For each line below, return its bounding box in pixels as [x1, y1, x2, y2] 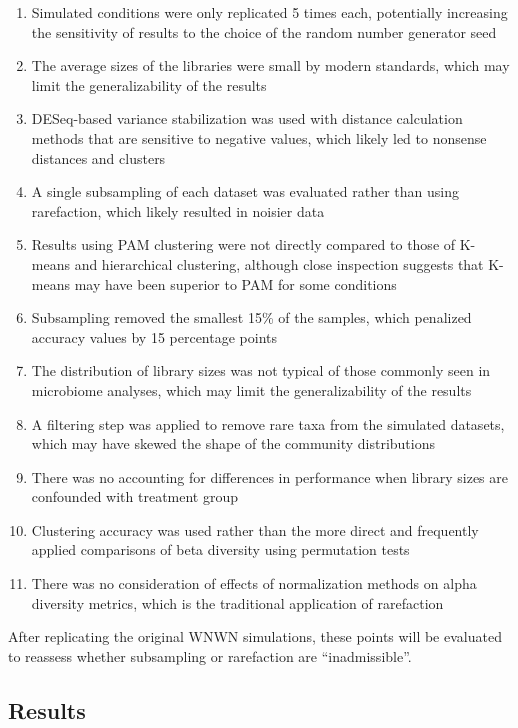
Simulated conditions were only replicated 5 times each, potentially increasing [31, 2, 508, 22]
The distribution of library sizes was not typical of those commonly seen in [31, 360, 491, 381]
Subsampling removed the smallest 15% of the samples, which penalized [31, 307, 472, 328]
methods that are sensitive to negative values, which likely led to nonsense [31, 127, 487, 148]
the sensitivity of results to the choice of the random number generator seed [31, 21, 497, 42]
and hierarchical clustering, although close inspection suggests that [74, 253, 484, 274]
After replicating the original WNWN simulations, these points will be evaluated [8, 626, 502, 647]
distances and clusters [31, 147, 166, 168]
